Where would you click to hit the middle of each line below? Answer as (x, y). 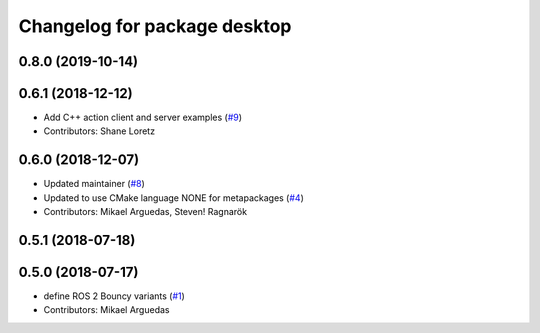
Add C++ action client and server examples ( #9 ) (143, 117)
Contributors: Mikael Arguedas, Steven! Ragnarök (145, 212)
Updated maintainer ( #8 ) (94, 184)
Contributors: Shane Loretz (99, 131)
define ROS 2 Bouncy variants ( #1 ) (114, 296)
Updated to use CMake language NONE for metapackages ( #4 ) (174, 197)
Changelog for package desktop (155, 26)
